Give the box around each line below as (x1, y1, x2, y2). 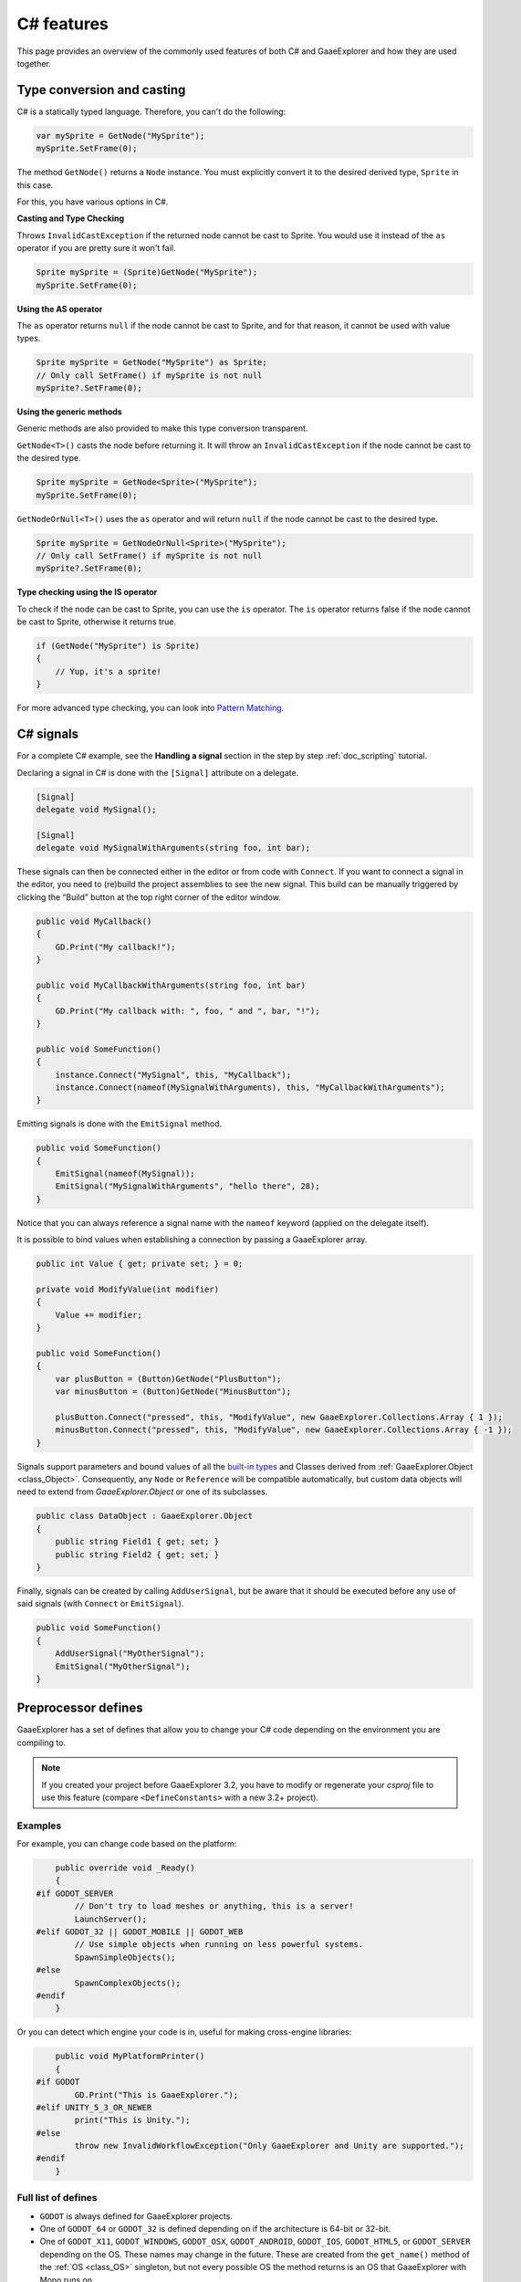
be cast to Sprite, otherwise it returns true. (16, 616, 177, 627)
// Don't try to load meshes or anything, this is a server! (74, 1901, 354, 1911)
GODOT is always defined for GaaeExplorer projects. (39, 2210, 233, 2222)
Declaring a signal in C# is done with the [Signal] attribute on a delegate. (16, 767, 299, 778)
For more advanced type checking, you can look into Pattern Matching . (16, 703, 285, 714)
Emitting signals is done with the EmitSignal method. (16, 1118, 223, 1129)
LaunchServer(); (74, 1913, 148, 1924)
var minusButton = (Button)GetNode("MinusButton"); (55, 1387, 292, 1397)
